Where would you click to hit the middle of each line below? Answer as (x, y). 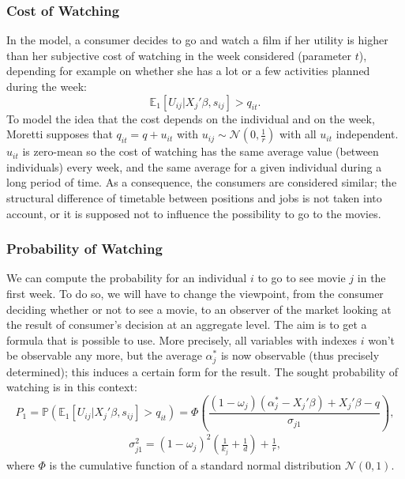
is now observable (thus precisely (300, 355)
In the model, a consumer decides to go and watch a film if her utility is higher (197, 40)
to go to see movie (302, 278)
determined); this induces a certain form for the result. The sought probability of (202, 371)
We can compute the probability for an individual (127, 278)
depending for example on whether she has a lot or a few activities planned (188, 71)
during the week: (47, 86)
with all (298, 134)
